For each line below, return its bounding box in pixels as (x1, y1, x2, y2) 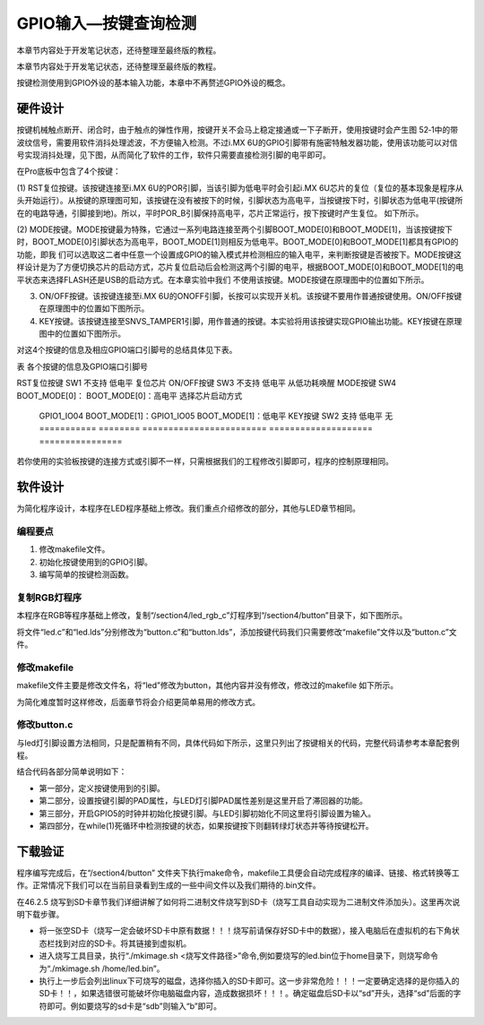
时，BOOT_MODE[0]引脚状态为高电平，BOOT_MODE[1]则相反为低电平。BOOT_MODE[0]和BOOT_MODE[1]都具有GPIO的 (16, 237, 459, 247)
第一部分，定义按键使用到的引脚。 (39, 782, 165, 793)
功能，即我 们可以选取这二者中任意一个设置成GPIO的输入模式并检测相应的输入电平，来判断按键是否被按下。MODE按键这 (16, 249, 462, 260)
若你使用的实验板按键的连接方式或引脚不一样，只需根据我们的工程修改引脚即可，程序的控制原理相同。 (16, 456, 393, 467)
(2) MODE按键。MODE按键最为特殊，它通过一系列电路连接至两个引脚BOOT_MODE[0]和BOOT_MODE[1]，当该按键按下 (16, 224, 453, 235)
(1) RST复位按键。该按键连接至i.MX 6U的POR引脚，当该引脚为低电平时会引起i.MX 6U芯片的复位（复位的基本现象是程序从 (16, 182, 463, 193)
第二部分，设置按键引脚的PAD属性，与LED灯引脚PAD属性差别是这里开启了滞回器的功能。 (39, 796, 367, 806)
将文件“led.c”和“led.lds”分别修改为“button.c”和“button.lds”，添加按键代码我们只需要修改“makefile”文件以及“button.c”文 (16, 626, 457, 637)
